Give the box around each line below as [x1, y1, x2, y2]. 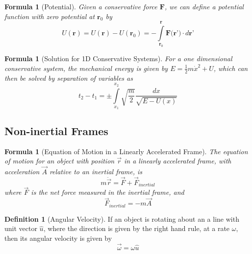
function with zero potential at [4, 11, 95, 21]
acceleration [4, 166, 40, 176]
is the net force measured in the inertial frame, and [31, 187, 184, 197]
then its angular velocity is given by [4, 232, 112, 243]
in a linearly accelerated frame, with [124, 156, 231, 166]
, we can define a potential [164, 1, 244, 11]
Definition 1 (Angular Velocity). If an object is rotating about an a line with [4, 213, 239, 224]
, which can [213, 63, 248, 73]
